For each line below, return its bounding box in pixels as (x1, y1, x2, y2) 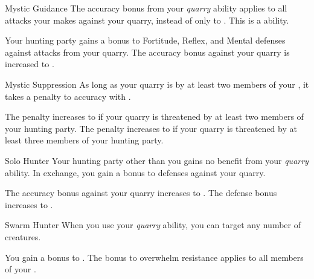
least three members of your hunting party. (5, 134, 164, 146)
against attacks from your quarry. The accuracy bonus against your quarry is (5, 45, 290, 58)
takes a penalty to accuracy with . (5, 90, 131, 102)
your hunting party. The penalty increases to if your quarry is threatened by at (5, 122, 297, 134)
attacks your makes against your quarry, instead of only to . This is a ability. (5, 13, 289, 26)
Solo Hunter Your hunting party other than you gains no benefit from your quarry (5, 154, 309, 166)
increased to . (5, 57, 54, 70)
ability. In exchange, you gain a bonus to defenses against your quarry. (5, 166, 266, 179)
